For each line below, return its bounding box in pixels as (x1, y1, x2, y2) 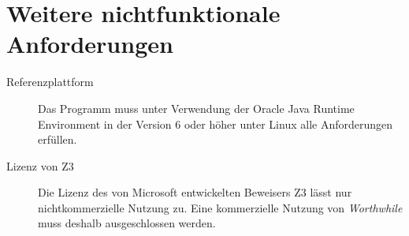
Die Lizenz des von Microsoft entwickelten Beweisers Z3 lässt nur (38, 184, 352, 200)
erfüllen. (38, 131, 77, 148)
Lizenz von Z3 (6, 157, 74, 174)
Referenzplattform (6, 73, 94, 90)
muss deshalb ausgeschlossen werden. (38, 215, 216, 231)
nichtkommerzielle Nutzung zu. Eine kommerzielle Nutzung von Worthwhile (38, 199, 403, 215)
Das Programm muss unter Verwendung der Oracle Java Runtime (38, 99, 355, 116)
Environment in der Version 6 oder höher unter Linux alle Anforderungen (38, 115, 393, 132)
